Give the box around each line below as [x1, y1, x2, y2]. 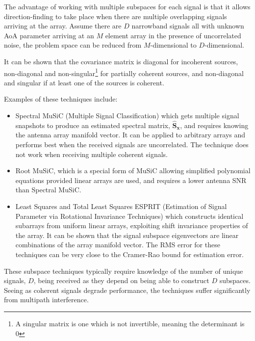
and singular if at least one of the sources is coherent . [4, 77, 164, 87]
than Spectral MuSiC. [15, 184, 81, 195]
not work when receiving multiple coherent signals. [15, 149, 168, 159]
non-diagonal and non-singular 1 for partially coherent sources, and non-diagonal [4, 66, 244, 78]
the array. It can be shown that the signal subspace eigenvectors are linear [15, 230, 239, 240]
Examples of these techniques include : [4, 94, 118, 104]
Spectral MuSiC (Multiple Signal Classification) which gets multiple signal [15, 110, 239, 120]
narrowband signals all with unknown [131, 21, 244, 31]
